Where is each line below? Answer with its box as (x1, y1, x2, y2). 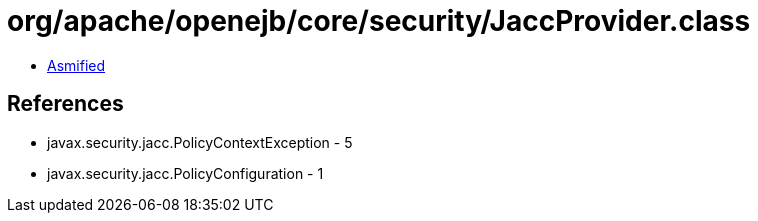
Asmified (47, 56, 106, 74)
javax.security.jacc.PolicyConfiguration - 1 (47, 164, 324, 182)
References (7, 91, 124, 117)
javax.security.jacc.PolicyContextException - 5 (47, 133, 353, 151)
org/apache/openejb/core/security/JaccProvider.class (7, 4, 751, 38)
